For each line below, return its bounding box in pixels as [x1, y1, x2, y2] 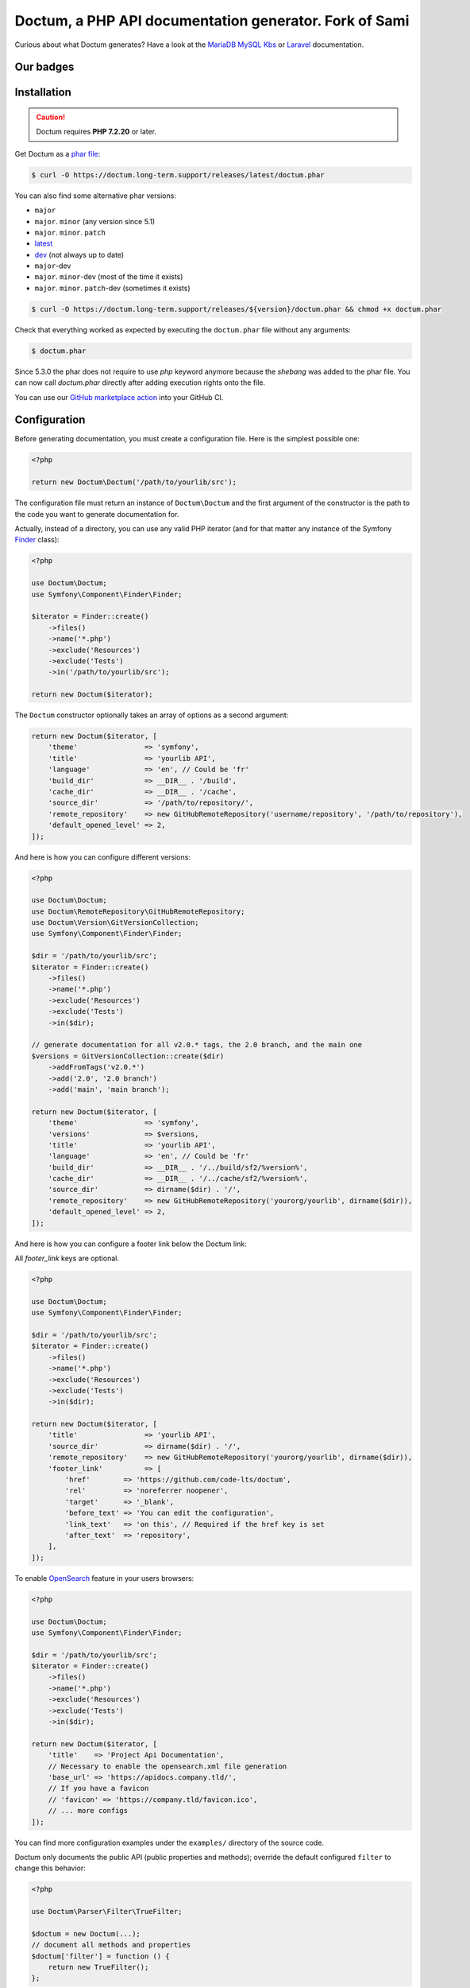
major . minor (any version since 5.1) [34, 216, 156, 226]
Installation [14, 86, 71, 99]
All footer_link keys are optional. [14, 1253, 119, 1263]
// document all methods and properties [31, 1940, 191, 1950]
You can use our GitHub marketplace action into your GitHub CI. [14, 392, 224, 402]
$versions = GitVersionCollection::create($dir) [31, 1051, 225, 1061]
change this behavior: [14, 1863, 87, 1873]
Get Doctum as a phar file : [14, 149, 101, 158]
